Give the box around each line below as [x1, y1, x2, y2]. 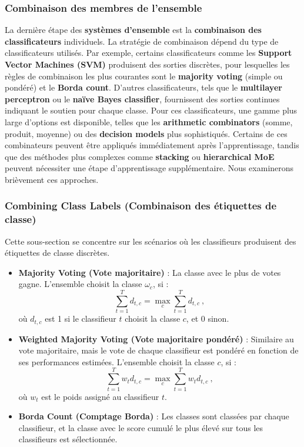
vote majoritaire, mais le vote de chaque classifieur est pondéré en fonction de [18, 344, 299, 356]
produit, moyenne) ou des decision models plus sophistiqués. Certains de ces [5, 127, 288, 139]
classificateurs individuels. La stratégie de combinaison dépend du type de [5, 35, 279, 47]
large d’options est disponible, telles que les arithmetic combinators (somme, [5, 115, 293, 128]
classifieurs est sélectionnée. [18, 433, 118, 445]
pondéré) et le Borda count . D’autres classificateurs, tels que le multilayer [5, 81, 282, 94]
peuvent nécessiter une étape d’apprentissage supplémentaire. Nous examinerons [5, 162, 294, 174]
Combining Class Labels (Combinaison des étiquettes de [5, 198, 277, 213]
